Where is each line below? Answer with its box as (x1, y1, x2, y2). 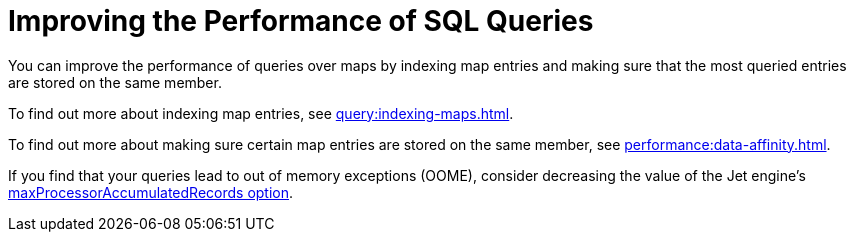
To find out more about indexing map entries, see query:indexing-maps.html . (8, 104, 514, 122)
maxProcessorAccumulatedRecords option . (8, 183, 294, 201)
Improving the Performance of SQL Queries (8, 4, 594, 38)
